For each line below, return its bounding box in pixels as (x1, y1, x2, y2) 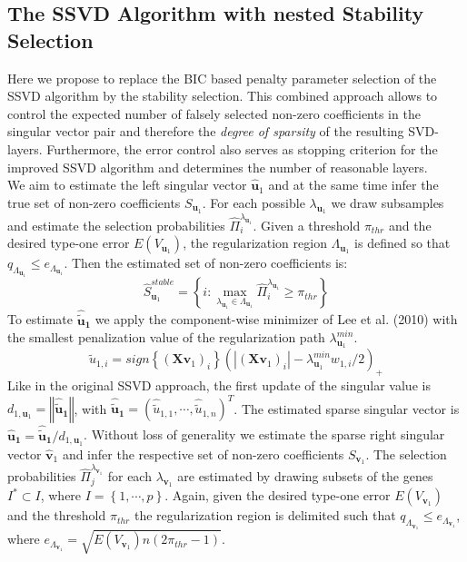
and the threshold (7, 506, 106, 525)
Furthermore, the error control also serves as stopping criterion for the (46, 139, 438, 158)
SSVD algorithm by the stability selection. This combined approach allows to (7, 86, 438, 105)
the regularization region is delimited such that (134, 506, 396, 525)
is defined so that (354, 233, 451, 252)
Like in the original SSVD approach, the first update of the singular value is (7, 376, 431, 395)
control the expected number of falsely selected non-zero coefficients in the (7, 104, 421, 123)
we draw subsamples (331, 192, 444, 212)
